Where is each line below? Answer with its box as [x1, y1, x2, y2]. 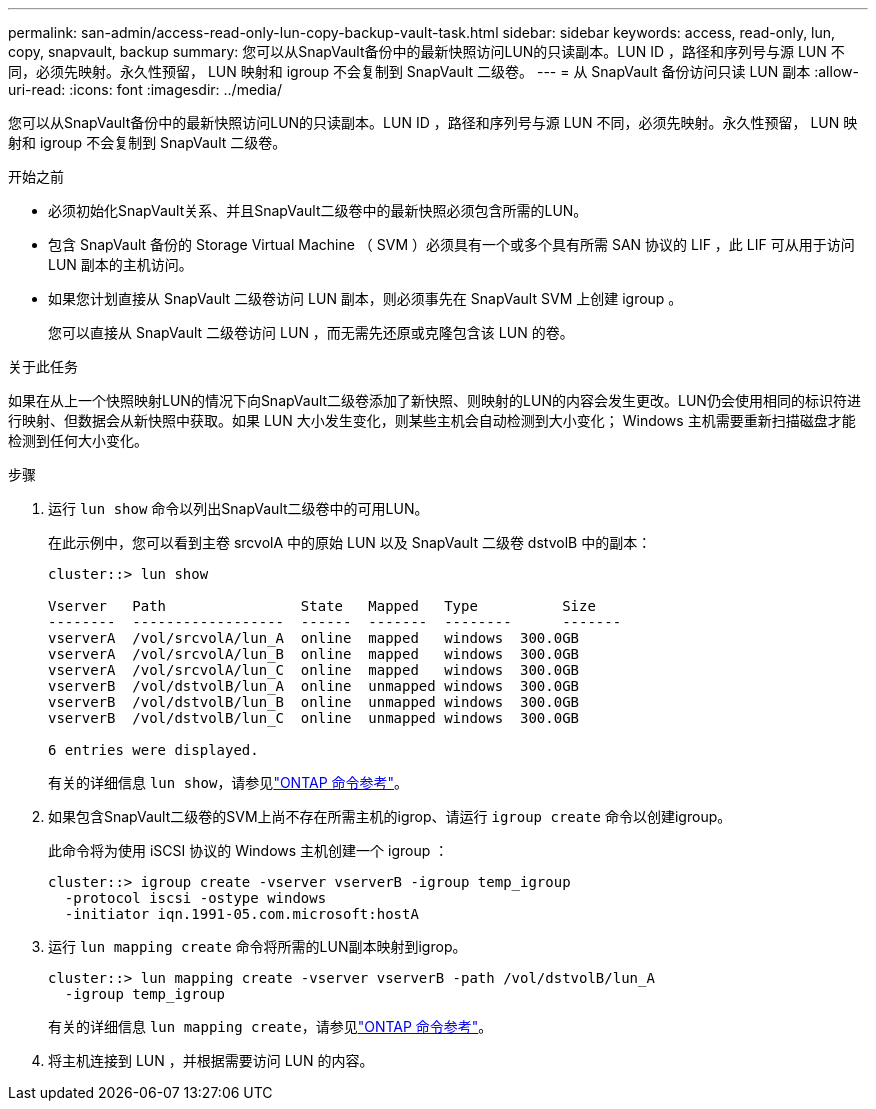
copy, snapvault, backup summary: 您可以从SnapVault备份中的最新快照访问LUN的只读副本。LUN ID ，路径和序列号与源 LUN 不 [8, 43, 845, 60]
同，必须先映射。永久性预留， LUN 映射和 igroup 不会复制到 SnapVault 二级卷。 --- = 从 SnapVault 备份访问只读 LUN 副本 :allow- [8, 63, 859, 80]
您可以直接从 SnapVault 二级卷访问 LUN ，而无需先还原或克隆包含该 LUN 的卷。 [48, 324, 574, 341]
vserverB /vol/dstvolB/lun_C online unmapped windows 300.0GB [48, 710, 580, 726]
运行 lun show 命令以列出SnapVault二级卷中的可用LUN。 [48, 500, 429, 517]
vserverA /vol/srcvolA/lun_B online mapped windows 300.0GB [48, 646, 580, 662]
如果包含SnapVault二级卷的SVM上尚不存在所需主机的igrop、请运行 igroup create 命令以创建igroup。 [48, 808, 732, 825]
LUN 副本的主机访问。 [48, 256, 193, 273]
